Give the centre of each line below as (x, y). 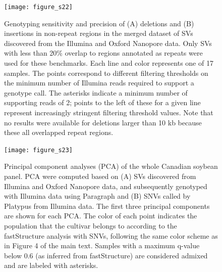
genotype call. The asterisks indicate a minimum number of (96, 92)
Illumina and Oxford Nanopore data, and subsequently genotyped (106, 186)
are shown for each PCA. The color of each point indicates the (101, 216)
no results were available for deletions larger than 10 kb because (103, 122)
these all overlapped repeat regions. (59, 132)
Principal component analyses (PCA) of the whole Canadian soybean (111, 166)
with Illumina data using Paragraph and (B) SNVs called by (97, 196)
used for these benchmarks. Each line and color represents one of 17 (109, 63)
